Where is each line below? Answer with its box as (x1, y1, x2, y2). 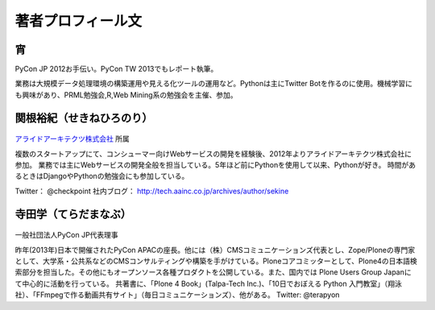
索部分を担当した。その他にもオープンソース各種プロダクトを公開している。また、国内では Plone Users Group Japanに (14, 267, 412, 277)
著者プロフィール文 (14, 12, 143, 30)
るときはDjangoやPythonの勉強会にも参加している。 (14, 172, 189, 181)
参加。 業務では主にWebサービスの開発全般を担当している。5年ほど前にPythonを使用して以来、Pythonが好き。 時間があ (14, 160, 416, 170)
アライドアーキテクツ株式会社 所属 (14, 134, 130, 144)
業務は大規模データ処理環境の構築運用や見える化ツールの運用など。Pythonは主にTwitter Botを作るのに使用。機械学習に (14, 79, 412, 89)
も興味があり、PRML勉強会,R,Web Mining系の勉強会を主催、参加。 (14, 89, 238, 100)
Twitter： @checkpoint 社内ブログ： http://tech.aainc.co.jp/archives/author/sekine (14, 186, 289, 196)
